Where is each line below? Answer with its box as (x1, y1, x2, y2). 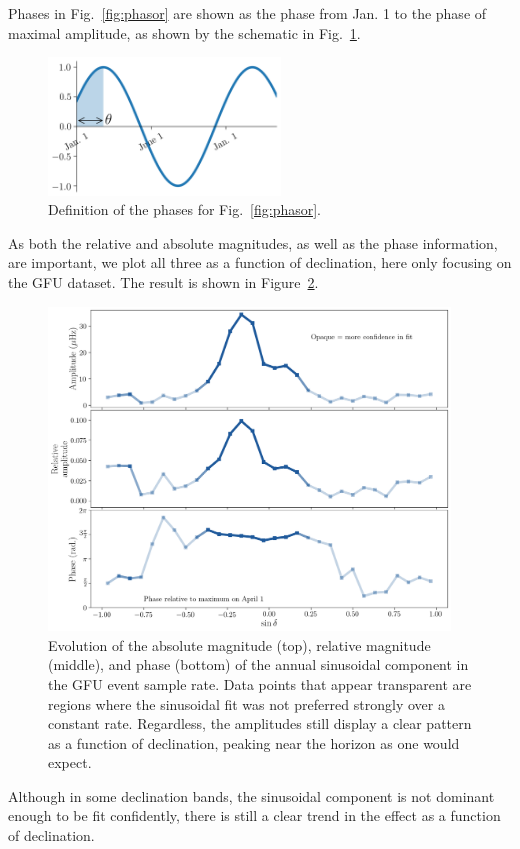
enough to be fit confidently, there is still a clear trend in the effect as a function (8, 805, 501, 826)
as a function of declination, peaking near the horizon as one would (48, 732, 460, 753)
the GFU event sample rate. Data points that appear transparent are (48, 673, 472, 694)
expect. (48, 752, 92, 773)
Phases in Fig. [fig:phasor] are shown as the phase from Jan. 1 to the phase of (8, 3, 487, 23)
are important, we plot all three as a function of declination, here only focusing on (8, 252, 512, 273)
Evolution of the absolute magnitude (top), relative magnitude (48, 634, 431, 655)
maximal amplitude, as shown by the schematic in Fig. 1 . (8, 22, 361, 43)
